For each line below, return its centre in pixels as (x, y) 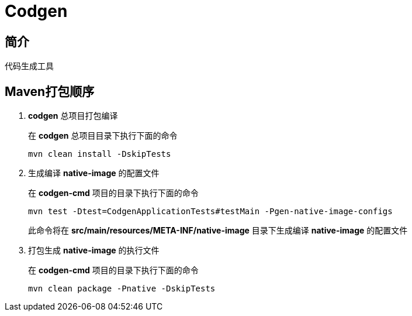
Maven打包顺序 (50, 91)
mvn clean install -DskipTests (100, 154)
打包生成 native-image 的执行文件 (94, 250)
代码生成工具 (29, 66)
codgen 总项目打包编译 (73, 116)
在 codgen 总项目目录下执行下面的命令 (103, 136)
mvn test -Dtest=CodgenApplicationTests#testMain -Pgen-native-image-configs (210, 212)
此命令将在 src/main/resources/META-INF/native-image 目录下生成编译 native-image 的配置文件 (218, 231)
